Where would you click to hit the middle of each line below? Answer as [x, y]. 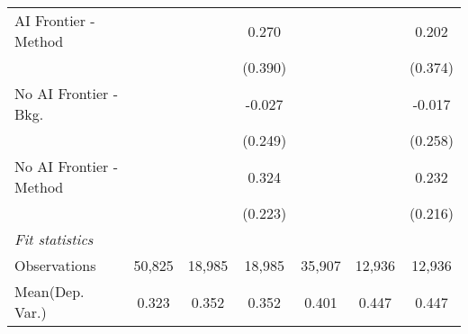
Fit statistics [54, 239]
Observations [55, 265]
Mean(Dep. [49, 291]
